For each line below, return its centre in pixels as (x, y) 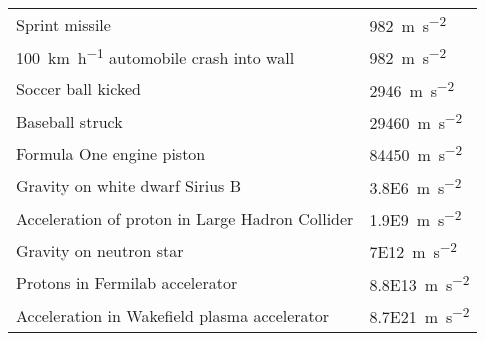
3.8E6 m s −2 (415, 185)
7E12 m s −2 (413, 250)
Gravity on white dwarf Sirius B (129, 186)
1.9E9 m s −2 (415, 218)
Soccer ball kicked (78, 89)
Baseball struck (69, 121)
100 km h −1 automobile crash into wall (155, 56)
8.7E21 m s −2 (419, 315)
